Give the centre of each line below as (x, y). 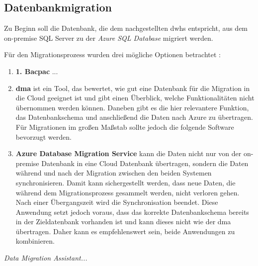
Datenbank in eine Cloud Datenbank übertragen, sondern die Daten (145, 163)
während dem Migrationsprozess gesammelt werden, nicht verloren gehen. (128, 192)
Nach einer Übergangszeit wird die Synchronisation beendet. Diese (117, 202)
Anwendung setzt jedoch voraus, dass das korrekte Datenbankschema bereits (132, 212)
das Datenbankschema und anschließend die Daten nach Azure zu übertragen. (134, 117)
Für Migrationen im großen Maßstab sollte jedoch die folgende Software (125, 127)
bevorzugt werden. (43, 136)
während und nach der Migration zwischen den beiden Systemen (114, 173)
